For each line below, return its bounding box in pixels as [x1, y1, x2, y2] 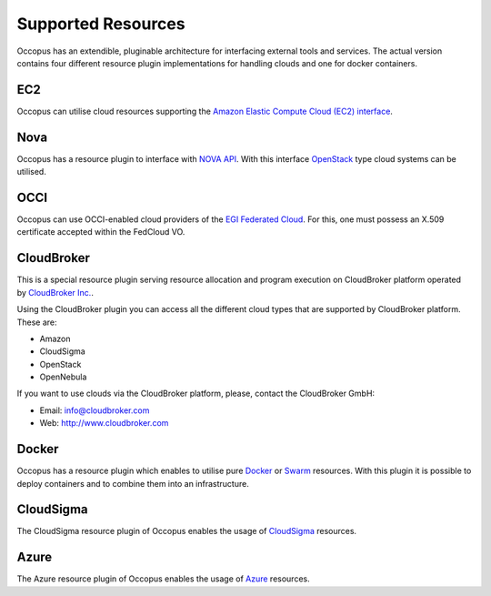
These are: [16, 317, 58, 328]
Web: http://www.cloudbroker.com [39, 418, 169, 429]
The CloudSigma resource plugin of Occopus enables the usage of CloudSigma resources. [16, 526, 357, 537]
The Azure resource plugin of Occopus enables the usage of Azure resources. [16, 573, 310, 584]
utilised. [16, 167, 47, 177]
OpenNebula [39, 371, 87, 382]
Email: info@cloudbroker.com [39, 405, 150, 416]
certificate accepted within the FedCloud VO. [16, 227, 185, 237]
